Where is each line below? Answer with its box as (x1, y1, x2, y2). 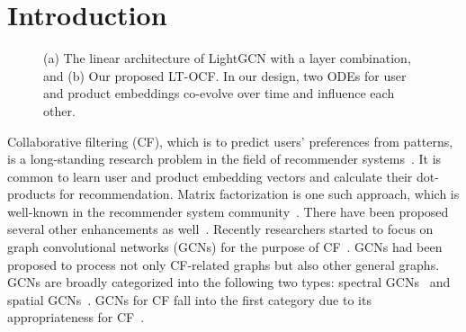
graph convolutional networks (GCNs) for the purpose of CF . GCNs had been (7, 238, 443, 256)
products (7, 184, 56, 203)
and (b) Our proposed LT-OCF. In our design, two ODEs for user (43, 66, 407, 85)
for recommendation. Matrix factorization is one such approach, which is (59, 184, 460, 203)
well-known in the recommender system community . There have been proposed (7, 202, 449, 220)
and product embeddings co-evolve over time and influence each (43, 84, 395, 103)
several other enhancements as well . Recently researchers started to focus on (7, 220, 434, 238)
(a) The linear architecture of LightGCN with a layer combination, (43, 49, 411, 67)
